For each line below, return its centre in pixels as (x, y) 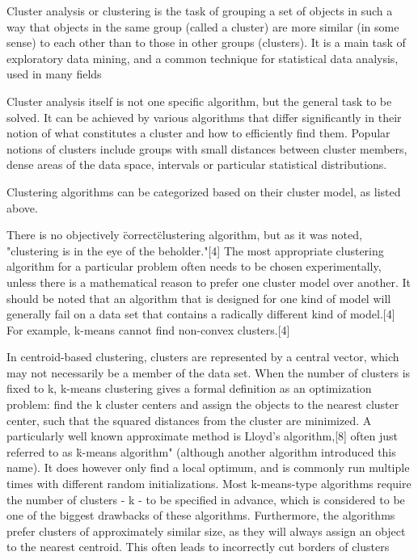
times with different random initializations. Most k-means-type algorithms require (209, 484)
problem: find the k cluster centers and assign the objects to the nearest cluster (203, 404)
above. (22, 207)
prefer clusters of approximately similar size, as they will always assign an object (206, 531)
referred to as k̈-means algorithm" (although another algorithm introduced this (201, 451)
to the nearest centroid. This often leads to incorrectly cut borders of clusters (198, 547)
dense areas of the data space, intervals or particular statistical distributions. (197, 164)
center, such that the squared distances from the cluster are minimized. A (189, 420)
